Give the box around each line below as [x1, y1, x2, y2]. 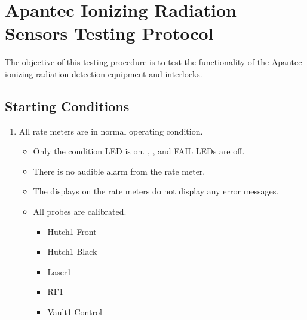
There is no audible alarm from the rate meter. [33, 164, 205, 177]
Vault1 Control [47, 306, 102, 318]
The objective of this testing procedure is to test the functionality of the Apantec [5, 56, 302, 68]
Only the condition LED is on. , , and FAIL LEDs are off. [33, 145, 245, 157]
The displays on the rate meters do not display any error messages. [33, 185, 279, 197]
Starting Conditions [5, 96, 130, 115]
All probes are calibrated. [33, 205, 127, 218]
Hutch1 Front [47, 225, 97, 237]
